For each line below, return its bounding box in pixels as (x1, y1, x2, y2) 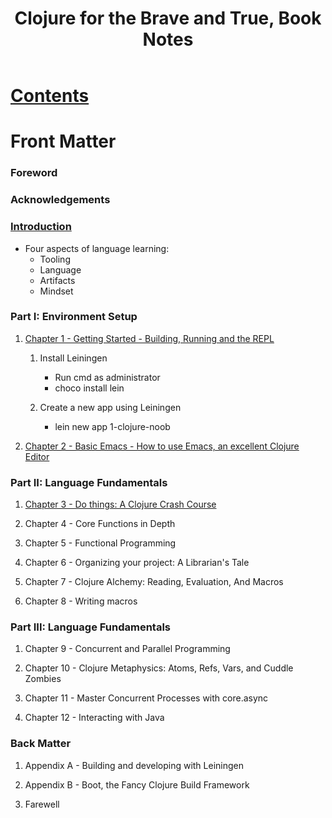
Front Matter (10, 130, 117, 153)
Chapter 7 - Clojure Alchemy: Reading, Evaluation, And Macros (24, 576, 284, 588)
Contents (10, 85, 90, 107)
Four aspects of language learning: (24, 242, 170, 254)
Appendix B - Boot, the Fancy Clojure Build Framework (24, 778, 250, 791)
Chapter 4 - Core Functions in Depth (24, 518, 176, 530)
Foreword (10, 166, 58, 180)
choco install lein (54, 382, 125, 394)
